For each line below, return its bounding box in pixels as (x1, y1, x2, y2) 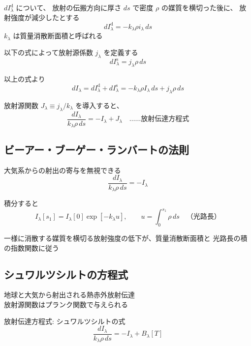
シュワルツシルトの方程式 (4, 266, 128, 282)
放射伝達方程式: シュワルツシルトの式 (4, 316, 125, 326)
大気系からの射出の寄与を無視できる (4, 165, 121, 175)
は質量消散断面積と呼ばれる (13, 30, 103, 41)
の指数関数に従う (4, 242, 59, 253)
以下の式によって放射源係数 (4, 47, 93, 57)
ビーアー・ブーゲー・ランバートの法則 (4, 142, 189, 157)
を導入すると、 (75, 100, 124, 110)
